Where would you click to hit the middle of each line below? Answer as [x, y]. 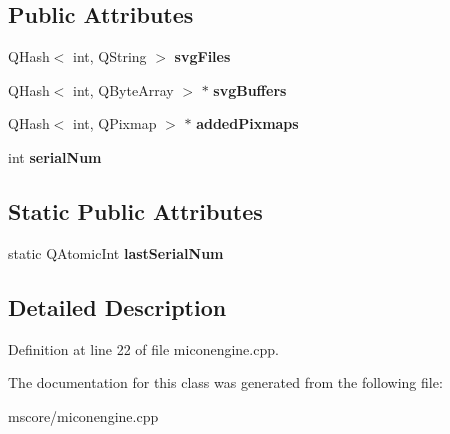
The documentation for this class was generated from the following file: [225, 382]
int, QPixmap [115, 123]
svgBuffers [250, 89]
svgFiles [202, 56]
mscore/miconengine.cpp [83, 415]
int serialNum [55, 156]
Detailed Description [117, 306]
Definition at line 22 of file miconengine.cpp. [143, 348]
